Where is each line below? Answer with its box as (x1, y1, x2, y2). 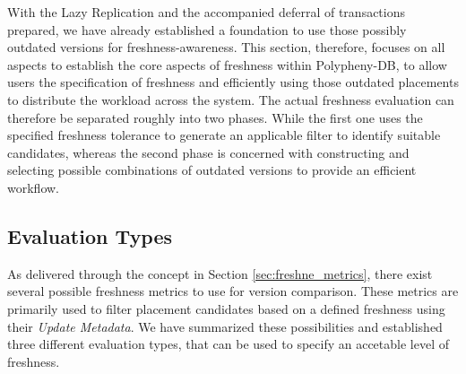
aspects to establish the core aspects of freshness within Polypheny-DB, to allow (7, 55, 447, 74)
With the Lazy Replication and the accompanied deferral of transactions (7, 3, 406, 21)
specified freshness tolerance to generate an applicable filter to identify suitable (7, 126, 441, 144)
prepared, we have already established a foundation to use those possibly (7, 20, 407, 39)
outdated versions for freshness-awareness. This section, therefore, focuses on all (7, 38, 445, 57)
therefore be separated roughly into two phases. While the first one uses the (7, 108, 423, 126)
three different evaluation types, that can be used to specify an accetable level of (7, 335, 449, 353)
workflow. (7, 178, 59, 196)
